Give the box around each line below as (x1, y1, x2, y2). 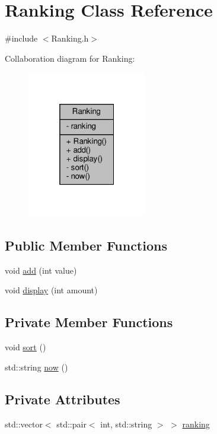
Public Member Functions (5, 236, 167, 254)
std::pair (56, 417, 87, 430)
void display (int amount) (5, 284, 98, 296)
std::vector (5, 417, 43, 430)
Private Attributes (5, 389, 120, 408)
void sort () (5, 341, 46, 353)
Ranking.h (51, 32, 89, 45)
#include (5, 32, 38, 45)
